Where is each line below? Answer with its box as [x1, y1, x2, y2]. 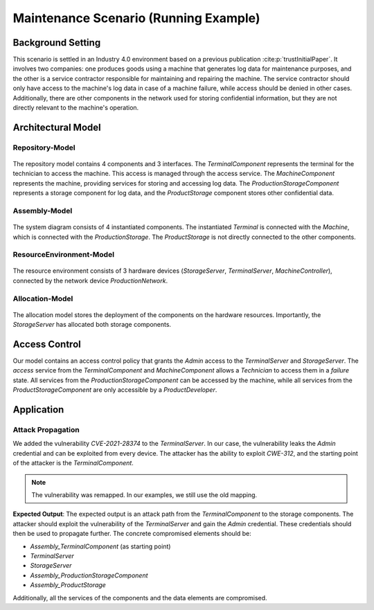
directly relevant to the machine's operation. [12, 104, 139, 112]
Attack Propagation [12, 425, 80, 435]
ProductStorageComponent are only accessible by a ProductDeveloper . [12, 386, 217, 394]
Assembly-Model [12, 206, 73, 215]
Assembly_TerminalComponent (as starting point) [30, 542, 171, 550]
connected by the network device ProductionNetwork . [12, 276, 168, 285]
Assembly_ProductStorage [30, 581, 107, 589]
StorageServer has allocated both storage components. [12, 321, 172, 329]
